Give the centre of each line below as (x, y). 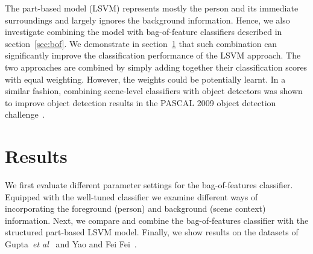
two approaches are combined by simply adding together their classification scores (156, 67)
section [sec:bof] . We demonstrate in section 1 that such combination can (141, 43)
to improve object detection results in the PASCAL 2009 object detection (141, 102)
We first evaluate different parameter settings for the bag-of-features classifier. (149, 185)
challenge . (25, 114)
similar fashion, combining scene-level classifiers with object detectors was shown (154, 91)
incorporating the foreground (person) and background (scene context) (135, 208)
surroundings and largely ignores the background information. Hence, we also (147, 20)
